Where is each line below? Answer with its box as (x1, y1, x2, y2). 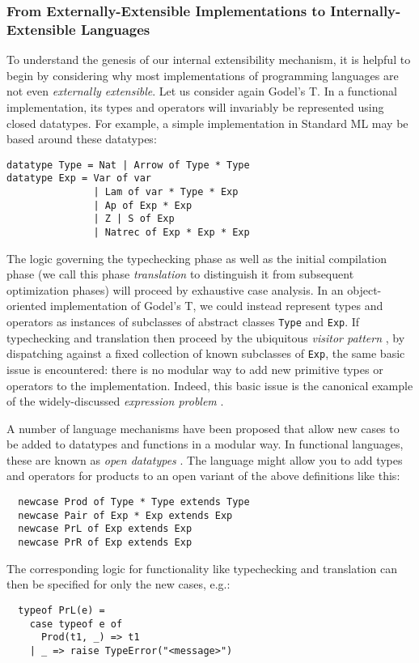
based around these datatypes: (6, 130, 157, 147)
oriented (6, 297, 47, 314)
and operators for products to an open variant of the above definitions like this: (6, 467, 400, 484)
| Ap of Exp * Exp (93, 199, 193, 211)
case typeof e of (29, 618, 123, 630)
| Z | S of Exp (93, 213, 175, 225)
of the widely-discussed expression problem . (6, 393, 224, 410)
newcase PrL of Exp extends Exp (18, 523, 193, 535)
